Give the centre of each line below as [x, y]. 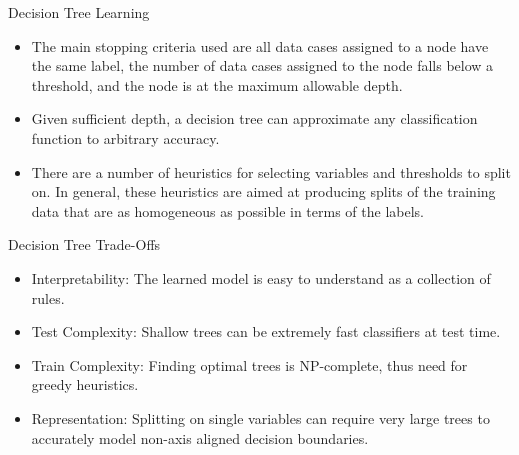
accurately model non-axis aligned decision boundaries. [200, 437]
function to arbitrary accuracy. [125, 137]
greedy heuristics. [85, 384]
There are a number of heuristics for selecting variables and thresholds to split [271, 171]
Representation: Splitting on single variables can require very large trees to [260, 417]
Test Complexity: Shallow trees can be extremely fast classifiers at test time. [266, 331]
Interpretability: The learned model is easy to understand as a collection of [261, 277]
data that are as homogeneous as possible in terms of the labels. [227, 210]
